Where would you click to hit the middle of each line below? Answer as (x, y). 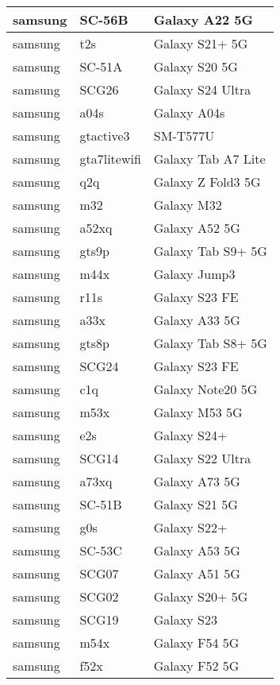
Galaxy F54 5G (196, 642)
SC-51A (101, 66)
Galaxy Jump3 (194, 274)
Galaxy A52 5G (197, 228)
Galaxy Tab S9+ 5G (210, 251)
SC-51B (101, 504)
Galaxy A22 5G (203, 19)
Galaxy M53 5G (198, 412)
